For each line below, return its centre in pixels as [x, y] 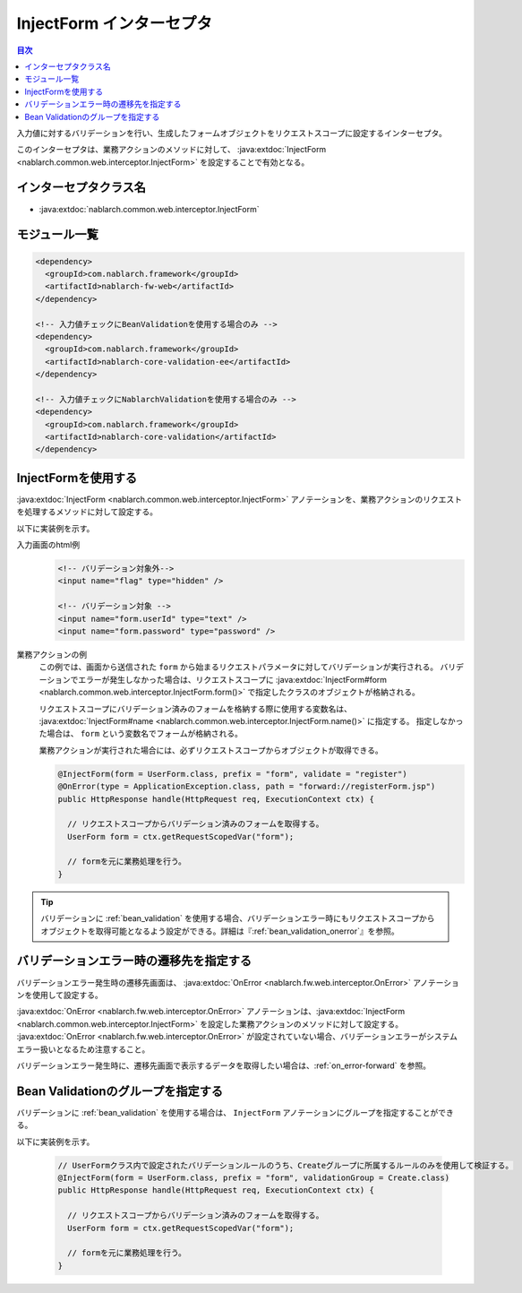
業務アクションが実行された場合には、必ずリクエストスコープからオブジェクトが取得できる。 [211, 750]
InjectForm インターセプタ [114, 23]
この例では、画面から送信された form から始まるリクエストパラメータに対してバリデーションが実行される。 [239, 667]
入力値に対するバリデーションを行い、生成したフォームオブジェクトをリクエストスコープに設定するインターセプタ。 [232, 133]
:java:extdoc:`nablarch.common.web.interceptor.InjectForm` [149, 209]
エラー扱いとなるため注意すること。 [83, 1049]
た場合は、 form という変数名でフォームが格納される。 [141, 734]
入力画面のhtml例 [48, 545]
